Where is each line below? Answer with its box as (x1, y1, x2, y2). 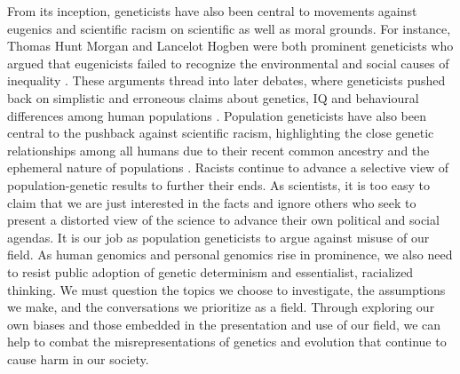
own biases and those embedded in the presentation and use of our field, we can (7, 314, 441, 333)
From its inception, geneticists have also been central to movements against (7, 2, 417, 20)
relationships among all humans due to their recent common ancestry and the (7, 140, 430, 159)
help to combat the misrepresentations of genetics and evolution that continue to (7, 332, 447, 351)
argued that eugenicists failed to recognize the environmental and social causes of (7, 53, 449, 72)
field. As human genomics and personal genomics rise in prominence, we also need (7, 245, 453, 264)
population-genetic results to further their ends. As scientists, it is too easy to (7, 175, 431, 194)
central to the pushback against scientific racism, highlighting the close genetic (7, 123, 434, 142)
